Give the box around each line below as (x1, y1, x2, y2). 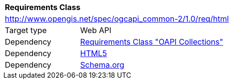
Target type (5, 25, 47, 35)
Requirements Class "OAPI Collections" (80, 37, 223, 47)
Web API (80, 25, 111, 35)
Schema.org (80, 60, 124, 70)
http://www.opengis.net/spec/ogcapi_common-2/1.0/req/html (5, 14, 229, 24)
